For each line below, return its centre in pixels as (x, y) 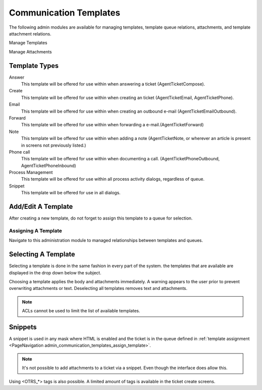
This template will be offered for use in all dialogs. (71, 193)
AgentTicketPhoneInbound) (49, 166)
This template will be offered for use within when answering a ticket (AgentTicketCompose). (113, 84)
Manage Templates (28, 43)
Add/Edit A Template (41, 207)
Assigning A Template (36, 231)
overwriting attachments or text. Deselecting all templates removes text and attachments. (98, 288)
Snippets (23, 327)
